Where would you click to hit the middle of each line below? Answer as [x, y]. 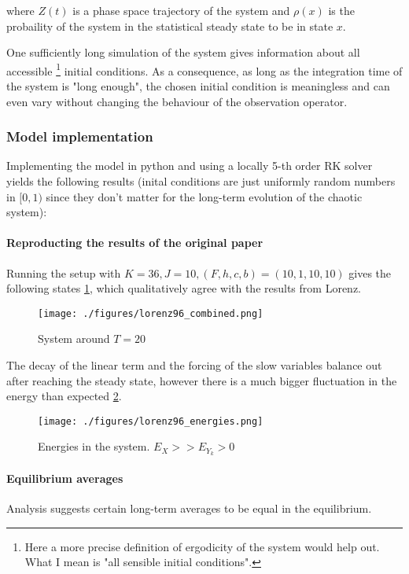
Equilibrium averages [65, 478]
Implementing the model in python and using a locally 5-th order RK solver [190, 166]
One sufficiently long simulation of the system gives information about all [183, 52]
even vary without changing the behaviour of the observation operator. [177, 101]
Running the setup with [64, 272]
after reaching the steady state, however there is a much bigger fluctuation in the [202, 380]
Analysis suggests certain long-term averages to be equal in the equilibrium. [189, 508]
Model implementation [80, 136]
